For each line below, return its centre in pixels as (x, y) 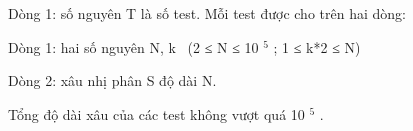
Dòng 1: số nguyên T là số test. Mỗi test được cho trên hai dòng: (207, 13)
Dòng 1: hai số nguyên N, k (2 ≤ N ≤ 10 (133, 46)
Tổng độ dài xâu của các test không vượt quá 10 (156, 113)
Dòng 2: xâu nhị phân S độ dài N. (112, 80)
